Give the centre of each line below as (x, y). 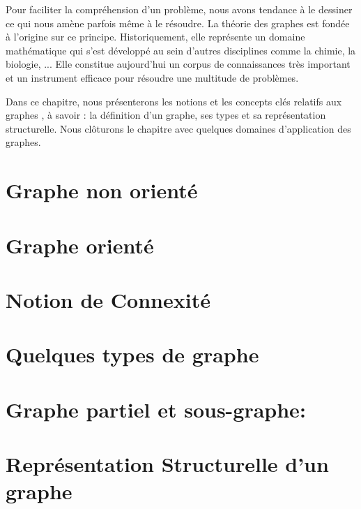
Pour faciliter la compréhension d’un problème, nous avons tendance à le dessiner (179, 9)
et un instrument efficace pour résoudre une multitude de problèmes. (152, 77)
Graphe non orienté (102, 190)
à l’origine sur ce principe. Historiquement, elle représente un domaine (155, 37)
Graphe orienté (80, 245)
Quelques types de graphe (132, 354)
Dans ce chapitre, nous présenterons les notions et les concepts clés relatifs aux (174, 101)
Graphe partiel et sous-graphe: (156, 409)
